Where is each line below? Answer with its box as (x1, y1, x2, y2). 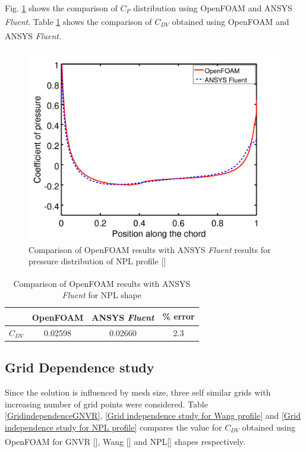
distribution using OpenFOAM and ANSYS (133, 1, 292, 14)
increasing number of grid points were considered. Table (5, 397, 208, 410)
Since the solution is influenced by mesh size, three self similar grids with (5, 386, 271, 399)
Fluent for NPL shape (62, 288, 141, 301)
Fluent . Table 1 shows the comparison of (5, 15, 152, 27)
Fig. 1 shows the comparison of (5, 1, 118, 14)
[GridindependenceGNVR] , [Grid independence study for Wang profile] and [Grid (5, 409, 301, 422)
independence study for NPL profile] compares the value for (5, 421, 222, 434)
